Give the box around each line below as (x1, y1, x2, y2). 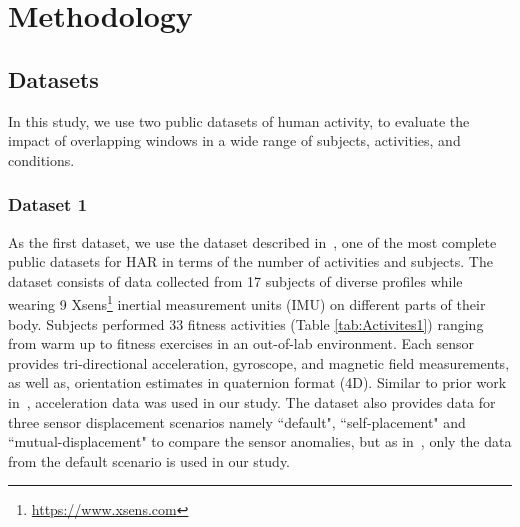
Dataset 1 (8, 192, 88, 217)
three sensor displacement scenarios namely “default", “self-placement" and (8, 411, 466, 432)
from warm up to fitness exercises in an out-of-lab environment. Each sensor (8, 333, 474, 354)
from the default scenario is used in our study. (8, 450, 291, 471)
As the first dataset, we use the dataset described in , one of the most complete (8, 231, 497, 252)
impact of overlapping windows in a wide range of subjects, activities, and (8, 130, 461, 151)
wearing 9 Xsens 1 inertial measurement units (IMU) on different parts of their (8, 291, 486, 315)
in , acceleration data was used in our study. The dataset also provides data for (8, 391, 496, 412)
